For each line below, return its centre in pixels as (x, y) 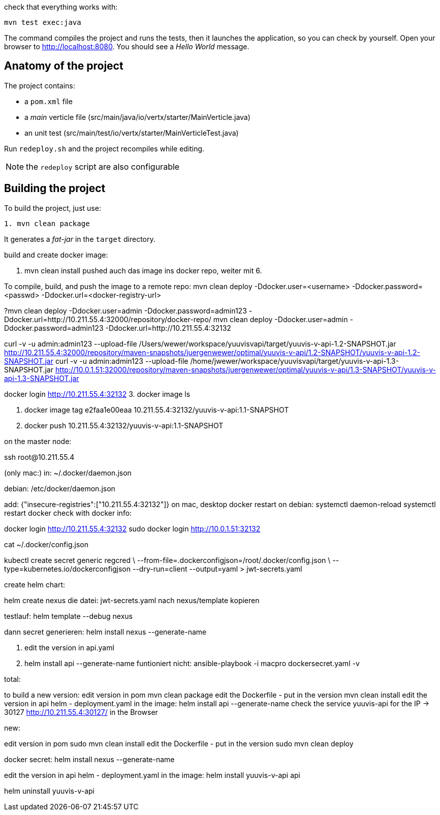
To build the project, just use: (53, 208)
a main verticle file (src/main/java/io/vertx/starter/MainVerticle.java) (137, 117)
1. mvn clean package (47, 223)
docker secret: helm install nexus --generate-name (89, 759)
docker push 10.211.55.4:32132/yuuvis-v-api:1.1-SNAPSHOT (124, 425)
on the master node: (38, 441)
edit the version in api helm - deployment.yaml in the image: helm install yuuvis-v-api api (152, 775)
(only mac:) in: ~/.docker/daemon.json (68, 473)
